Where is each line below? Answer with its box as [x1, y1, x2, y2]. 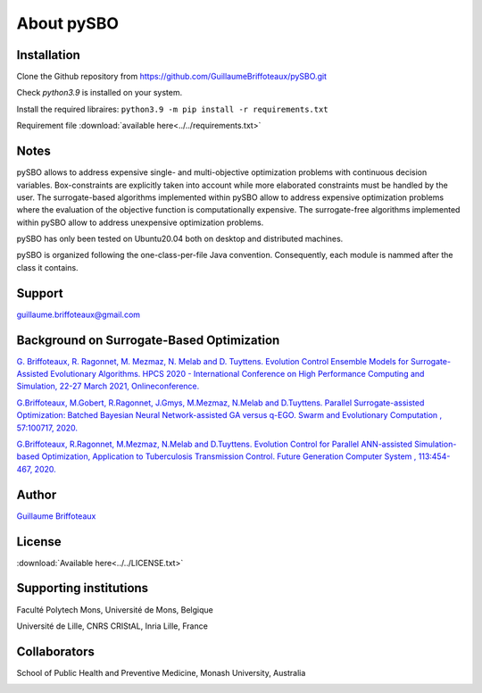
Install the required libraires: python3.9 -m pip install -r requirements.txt [16, 104, 329, 114]
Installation [16, 47, 80, 63]
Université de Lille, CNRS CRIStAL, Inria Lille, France [16, 621, 209, 631]
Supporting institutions [16, 580, 149, 596]
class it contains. [16, 262, 79, 272]
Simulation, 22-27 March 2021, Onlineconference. [16, 380, 200, 392]
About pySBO [16, 13, 120, 33]
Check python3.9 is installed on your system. [16, 88, 183, 98]
